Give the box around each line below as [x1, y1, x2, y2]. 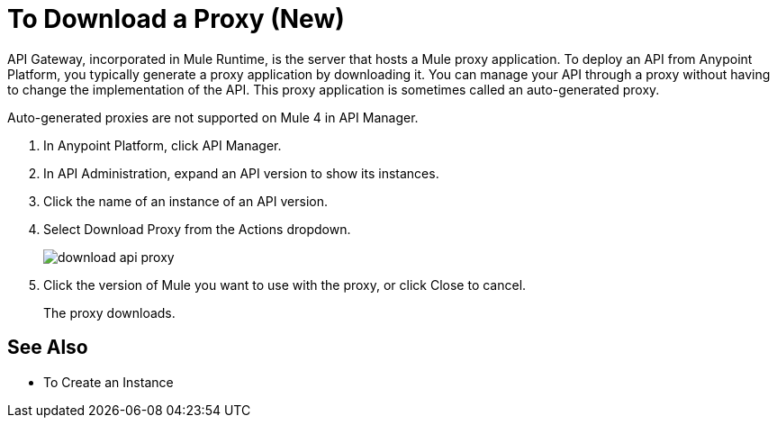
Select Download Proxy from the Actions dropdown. [43, 221, 351, 237]
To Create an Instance [43, 374, 174, 390]
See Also [7, 336, 88, 359]
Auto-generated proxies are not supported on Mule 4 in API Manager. [7, 109, 419, 125]
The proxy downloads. [43, 304, 176, 321]
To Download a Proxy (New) [7, 4, 345, 34]
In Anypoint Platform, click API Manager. [43, 137, 282, 153]
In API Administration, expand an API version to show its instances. [43, 165, 439, 181]
